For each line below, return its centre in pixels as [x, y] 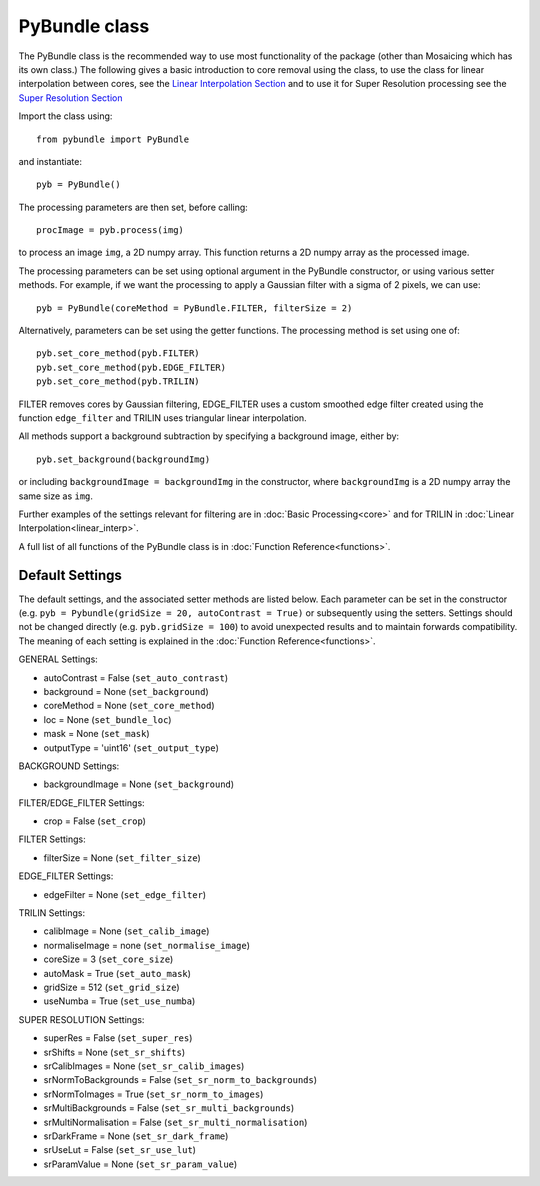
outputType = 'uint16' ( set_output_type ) [131, 747]
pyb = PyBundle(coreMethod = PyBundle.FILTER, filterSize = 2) [194, 308]
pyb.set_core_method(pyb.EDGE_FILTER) [131, 367]
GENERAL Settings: [58, 659]
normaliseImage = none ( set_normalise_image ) [146, 945]
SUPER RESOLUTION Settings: [81, 1019]
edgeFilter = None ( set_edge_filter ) [125, 894]
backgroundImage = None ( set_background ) [139, 784]
